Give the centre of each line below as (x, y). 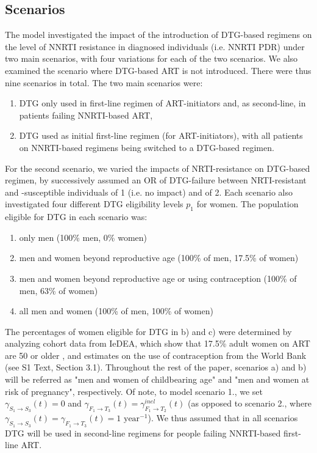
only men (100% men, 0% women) (83, 237)
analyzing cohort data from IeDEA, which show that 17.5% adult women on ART (158, 343)
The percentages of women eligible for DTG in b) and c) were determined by (148, 331)
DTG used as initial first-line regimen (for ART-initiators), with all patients (161, 135)
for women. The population (248, 204)
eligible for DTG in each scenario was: (76, 217)
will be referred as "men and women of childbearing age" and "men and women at (157, 379)
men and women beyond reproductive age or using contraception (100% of (158, 278)
